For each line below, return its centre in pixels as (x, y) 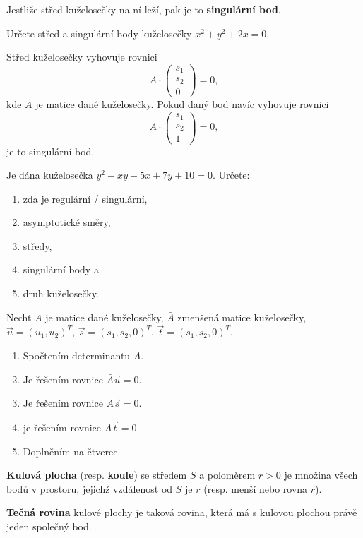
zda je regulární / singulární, (85, 198)
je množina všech (321, 475)
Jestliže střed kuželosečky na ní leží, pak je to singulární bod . (144, 9)
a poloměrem (227, 475)
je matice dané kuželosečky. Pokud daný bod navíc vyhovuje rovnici (182, 103)
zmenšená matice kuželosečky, (242, 317)
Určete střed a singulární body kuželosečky (99, 33)
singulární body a (61, 269)
